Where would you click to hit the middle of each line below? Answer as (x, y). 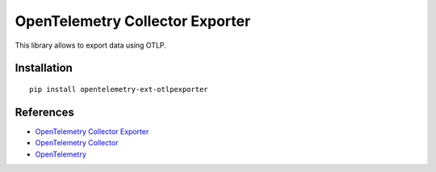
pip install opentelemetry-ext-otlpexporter (119, 89)
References (44, 112)
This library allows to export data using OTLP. (91, 45)
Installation (44, 68)
